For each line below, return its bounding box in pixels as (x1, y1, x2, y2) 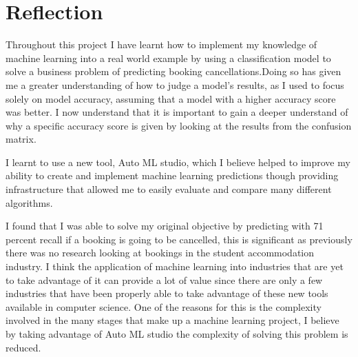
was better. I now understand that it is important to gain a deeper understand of (6, 105, 348, 119)
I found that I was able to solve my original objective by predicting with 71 (6, 218, 324, 233)
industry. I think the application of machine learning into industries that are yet (6, 259, 344, 274)
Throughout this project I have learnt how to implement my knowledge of (6, 37, 317, 52)
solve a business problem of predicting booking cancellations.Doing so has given (6, 64, 341, 79)
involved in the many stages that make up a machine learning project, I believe (6, 313, 339, 327)
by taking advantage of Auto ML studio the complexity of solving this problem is (6, 327, 348, 340)
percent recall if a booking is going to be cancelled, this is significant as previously (6, 232, 352, 246)
